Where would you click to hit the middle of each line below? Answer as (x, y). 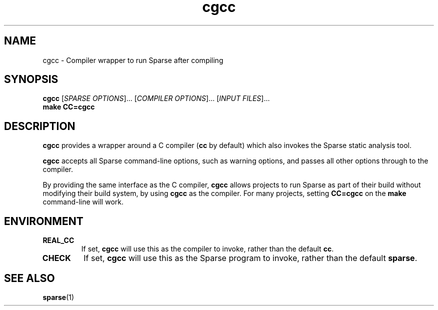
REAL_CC (58, 240)
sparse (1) (58, 297)
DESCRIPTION (40, 126)
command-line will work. (83, 202)
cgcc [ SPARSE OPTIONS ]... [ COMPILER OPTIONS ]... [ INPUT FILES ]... (156, 98)
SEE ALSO (29, 278)
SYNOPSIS (31, 79)
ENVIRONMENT (44, 221)
